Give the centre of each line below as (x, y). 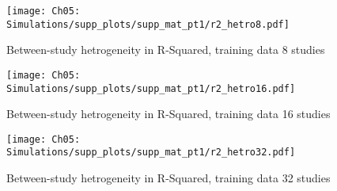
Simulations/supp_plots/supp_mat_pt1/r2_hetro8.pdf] (148, 24)
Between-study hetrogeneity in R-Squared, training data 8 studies (166, 50)
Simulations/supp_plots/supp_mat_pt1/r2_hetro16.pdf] (151, 88)
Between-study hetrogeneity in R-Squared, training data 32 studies (168, 178)
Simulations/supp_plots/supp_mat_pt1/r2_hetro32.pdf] (151, 153)
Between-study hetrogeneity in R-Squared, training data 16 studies (168, 114)
